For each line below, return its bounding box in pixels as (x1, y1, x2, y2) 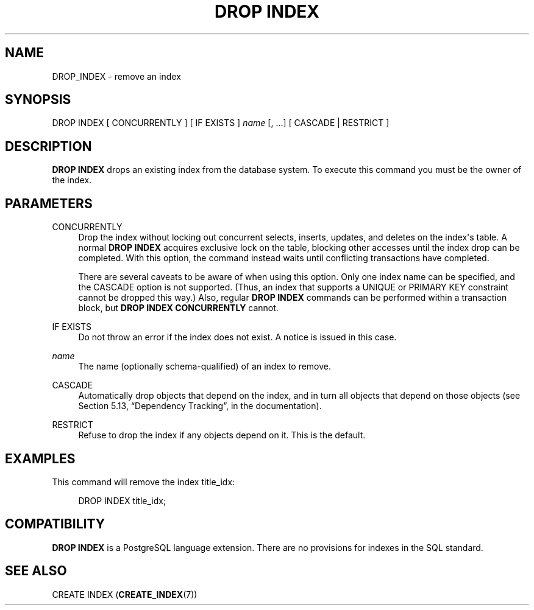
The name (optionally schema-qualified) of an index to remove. (78, 361, 332, 372)
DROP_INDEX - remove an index (52, 71, 181, 82)
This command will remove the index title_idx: (52, 476, 235, 487)
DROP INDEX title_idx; (78, 495, 166, 506)
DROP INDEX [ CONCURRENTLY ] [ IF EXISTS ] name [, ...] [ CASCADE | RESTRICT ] (52, 117, 390, 128)
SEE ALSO (5, 563, 67, 579)
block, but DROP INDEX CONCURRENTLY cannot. (78, 303, 279, 314)
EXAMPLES (5, 450, 76, 466)
